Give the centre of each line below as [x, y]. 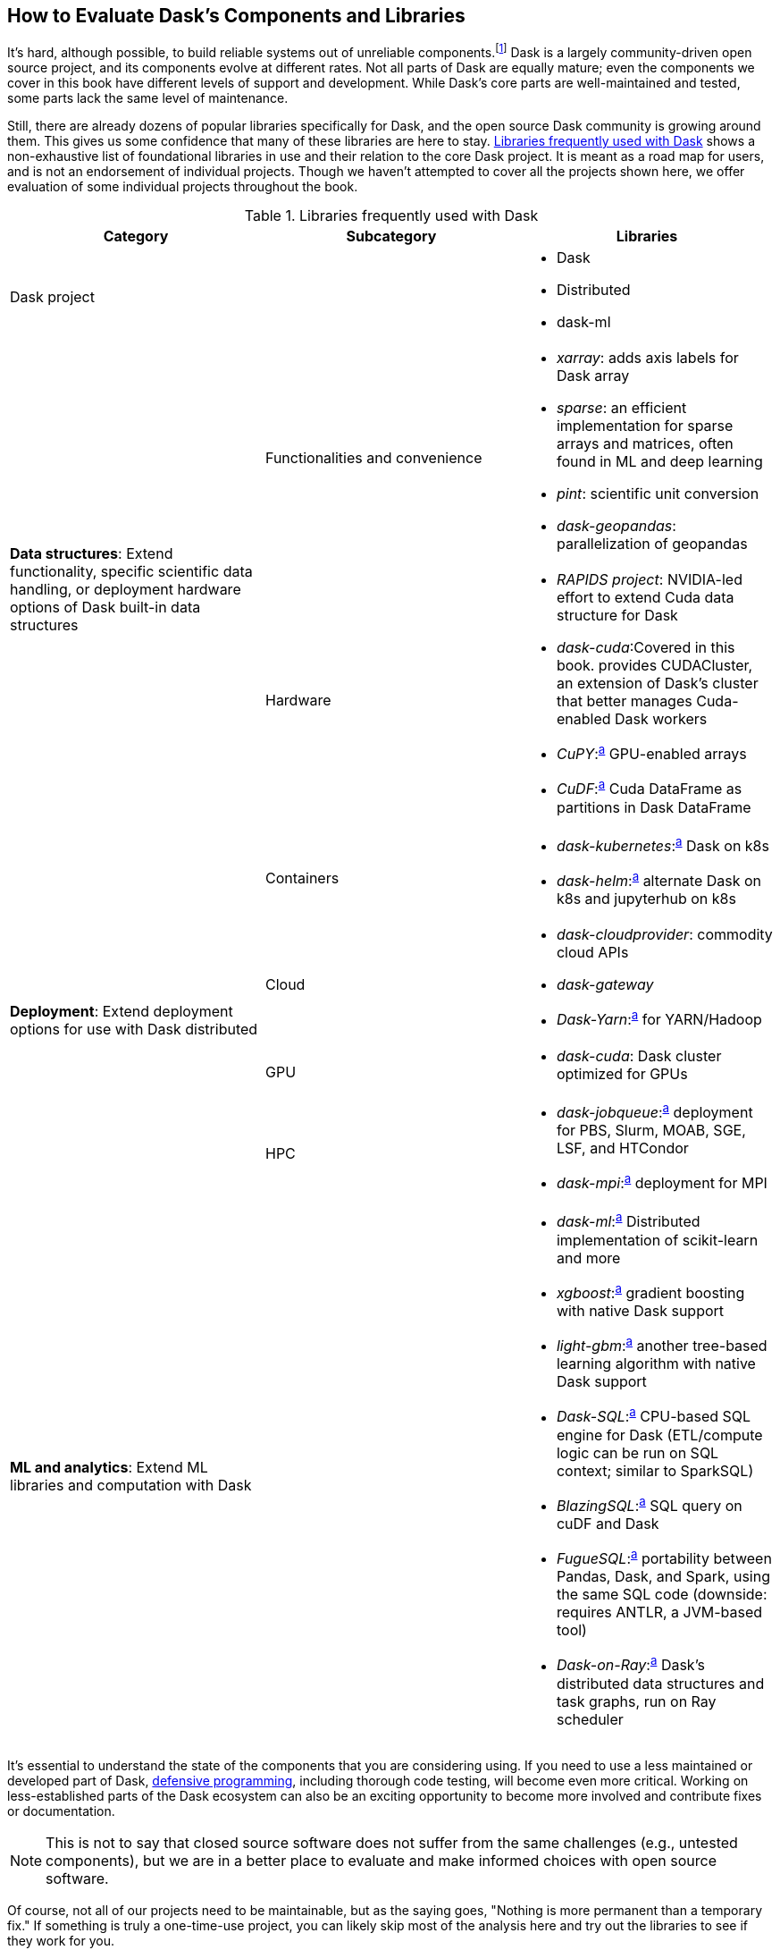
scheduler [590, 1719]
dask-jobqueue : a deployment [654, 1111]
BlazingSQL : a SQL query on [649, 1504]
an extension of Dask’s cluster [657, 684]
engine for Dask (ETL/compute [659, 1435]
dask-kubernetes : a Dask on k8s [663, 844]
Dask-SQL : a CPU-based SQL [654, 1415]
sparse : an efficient [621, 408]
